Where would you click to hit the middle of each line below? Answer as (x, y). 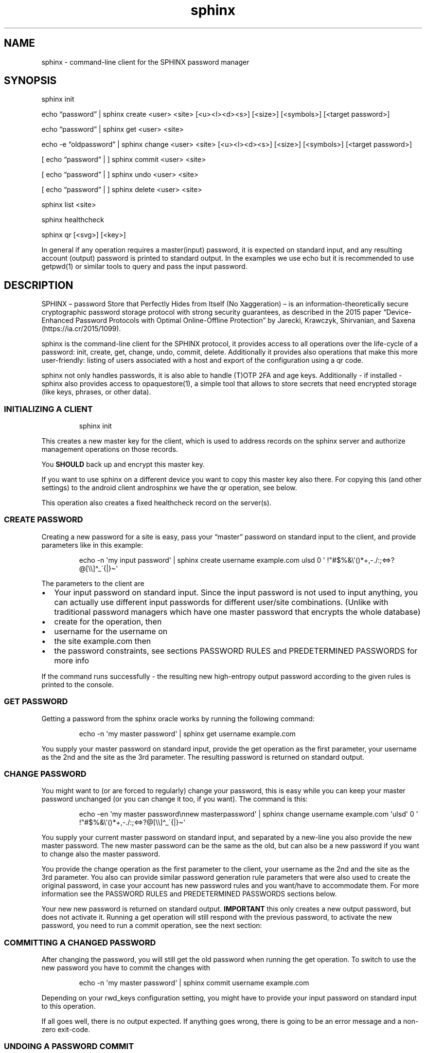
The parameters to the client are (93, 583)
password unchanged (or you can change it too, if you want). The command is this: (175, 799)
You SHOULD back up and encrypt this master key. (123, 464)
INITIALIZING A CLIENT (48, 409)
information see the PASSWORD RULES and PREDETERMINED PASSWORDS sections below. (189, 894)
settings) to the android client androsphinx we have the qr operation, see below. (169, 488)
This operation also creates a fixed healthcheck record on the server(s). (157, 503)
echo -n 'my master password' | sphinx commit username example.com (194, 983)
